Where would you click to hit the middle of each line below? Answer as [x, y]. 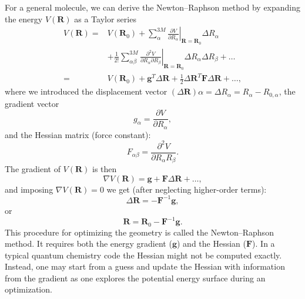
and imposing [29, 189]
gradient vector [32, 103]
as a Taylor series [105, 19]
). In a [264, 243]
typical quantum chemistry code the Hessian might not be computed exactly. [143, 255]
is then [105, 169]
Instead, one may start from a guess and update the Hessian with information [145, 266]
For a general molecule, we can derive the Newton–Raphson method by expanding [153, 7]
